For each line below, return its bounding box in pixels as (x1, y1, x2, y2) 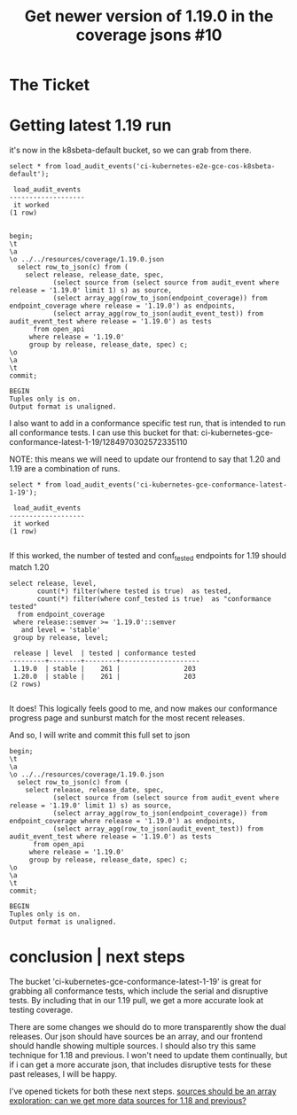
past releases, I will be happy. (9, 1068, 118, 1079)
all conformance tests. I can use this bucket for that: (9, 427, 199, 438)
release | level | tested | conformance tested (12, 649, 197, 658)
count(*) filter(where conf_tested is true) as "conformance (36, 594, 272, 604)
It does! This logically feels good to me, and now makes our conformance (9, 703, 277, 713)
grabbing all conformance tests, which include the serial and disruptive (9, 986, 269, 996)
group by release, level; (12, 633, 109, 642)
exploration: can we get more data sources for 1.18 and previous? (9, 1095, 246, 1105)
